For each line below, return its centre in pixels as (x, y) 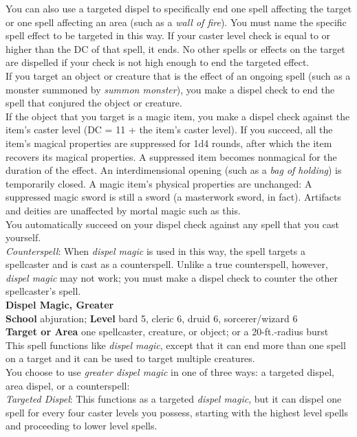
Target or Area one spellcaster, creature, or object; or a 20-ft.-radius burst (167, 332)
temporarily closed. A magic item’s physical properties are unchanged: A (159, 183)
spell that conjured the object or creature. (94, 103)
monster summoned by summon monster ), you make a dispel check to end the (170, 89)
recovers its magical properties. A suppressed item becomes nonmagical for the (171, 156)
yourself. (23, 237)
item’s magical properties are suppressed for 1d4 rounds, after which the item (169, 143)
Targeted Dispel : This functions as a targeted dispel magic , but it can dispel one (174, 399)
